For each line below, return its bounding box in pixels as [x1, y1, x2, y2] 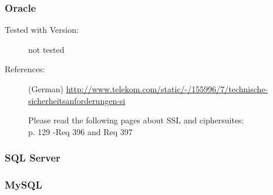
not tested [28, 43, 65, 55]
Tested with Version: [5, 23, 79, 36]
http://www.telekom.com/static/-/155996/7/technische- [66, 83, 268, 95]
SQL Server [5, 150, 60, 165]
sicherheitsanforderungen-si [28, 94, 126, 106]
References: [5, 63, 45, 75]
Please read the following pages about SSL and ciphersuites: [28, 114, 244, 126]
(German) [28, 83, 64, 95]
